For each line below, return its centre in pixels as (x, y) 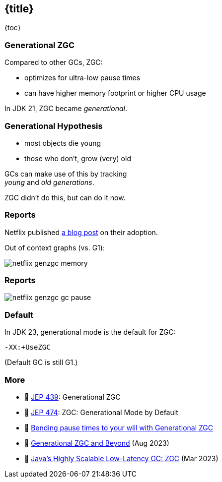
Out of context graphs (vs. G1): (55, 247)
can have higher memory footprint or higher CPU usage (115, 93)
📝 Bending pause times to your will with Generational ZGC (119, 427)
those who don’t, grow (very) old (78, 158)
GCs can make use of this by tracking (66, 174)
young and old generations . (49, 182)
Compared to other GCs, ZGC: (54, 62)
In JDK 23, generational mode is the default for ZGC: (90, 332)
